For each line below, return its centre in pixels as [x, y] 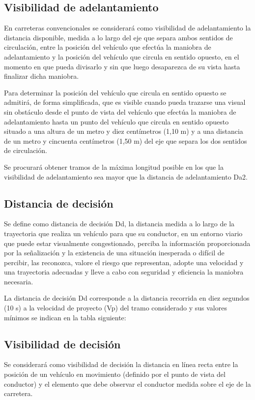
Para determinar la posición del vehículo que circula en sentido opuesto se [115, 92]
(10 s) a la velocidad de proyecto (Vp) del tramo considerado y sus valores [115, 308]
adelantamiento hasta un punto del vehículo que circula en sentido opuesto [116, 121]
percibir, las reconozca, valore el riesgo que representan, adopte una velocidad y [124, 262]
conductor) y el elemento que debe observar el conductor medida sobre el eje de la [127, 384]
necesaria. [19, 281]
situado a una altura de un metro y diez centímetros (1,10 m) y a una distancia [124, 131]
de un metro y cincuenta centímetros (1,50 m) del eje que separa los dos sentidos [126, 140]
